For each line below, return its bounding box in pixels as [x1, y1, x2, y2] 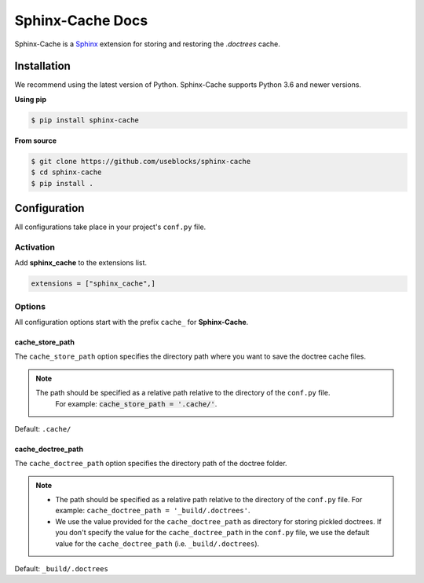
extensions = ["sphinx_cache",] [31, 279, 156, 288]
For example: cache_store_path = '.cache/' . [55, 399, 217, 408]
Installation [14, 60, 71, 73]
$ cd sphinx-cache [31, 168, 102, 177]
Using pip [14, 94, 47, 104]
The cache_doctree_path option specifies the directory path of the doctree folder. [14, 459, 287, 468]
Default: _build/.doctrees [14, 564, 109, 574]
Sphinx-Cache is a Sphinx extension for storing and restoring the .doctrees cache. [14, 39, 280, 49]
